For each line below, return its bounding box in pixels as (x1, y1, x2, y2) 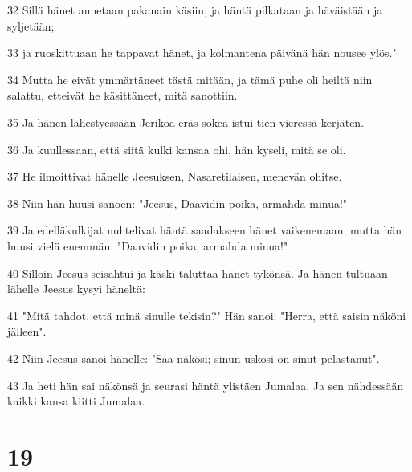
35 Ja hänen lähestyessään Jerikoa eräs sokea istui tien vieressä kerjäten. (7, 113, 365, 130)
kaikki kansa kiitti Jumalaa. (7, 393, 145, 409)
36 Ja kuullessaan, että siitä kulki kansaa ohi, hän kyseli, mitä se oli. (7, 140, 346, 157)
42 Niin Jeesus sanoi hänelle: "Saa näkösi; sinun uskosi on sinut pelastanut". (7, 349, 380, 366)
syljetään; (7, 17, 55, 34)
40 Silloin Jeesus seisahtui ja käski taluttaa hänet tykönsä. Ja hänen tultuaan (7, 264, 388, 281)
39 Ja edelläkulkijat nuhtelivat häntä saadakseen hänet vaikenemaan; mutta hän (7, 222, 402, 238)
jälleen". (7, 323, 47, 340)
